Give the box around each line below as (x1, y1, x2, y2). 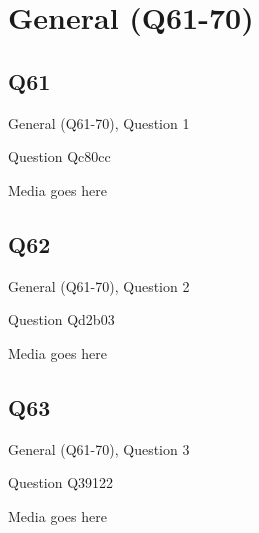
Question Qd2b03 (8, 309, 115, 330)
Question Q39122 (8, 472, 114, 493)
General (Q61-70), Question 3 (8, 438, 190, 459)
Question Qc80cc (8, 146, 111, 167)
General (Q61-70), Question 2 (8, 275, 190, 296)
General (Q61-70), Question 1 (8, 112, 190, 133)
